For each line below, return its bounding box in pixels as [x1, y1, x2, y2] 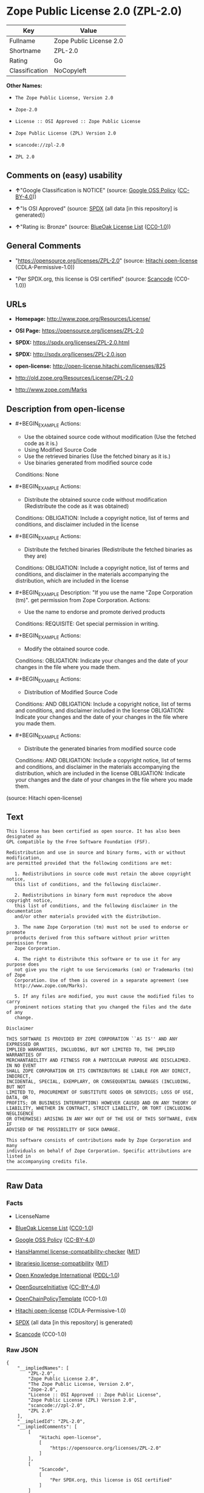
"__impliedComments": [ [17, 1424, 78, 1430]
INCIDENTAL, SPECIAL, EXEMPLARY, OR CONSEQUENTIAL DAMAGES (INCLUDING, [6, 1078, 191, 1084]
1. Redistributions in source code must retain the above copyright [14, 871, 191, 877]
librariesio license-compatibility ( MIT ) [15, 1260, 109, 1267]
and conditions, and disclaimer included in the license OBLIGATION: [15, 706, 185, 714]
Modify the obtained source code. [24, 645, 109, 653]
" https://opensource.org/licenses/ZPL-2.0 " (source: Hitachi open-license [15, 257, 198, 264]
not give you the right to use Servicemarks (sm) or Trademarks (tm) [14, 966, 194, 972]
